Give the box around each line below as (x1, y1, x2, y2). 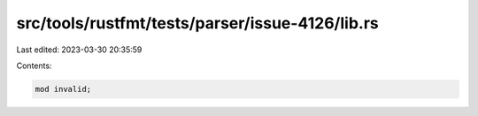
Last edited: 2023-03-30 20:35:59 (16, 44, 143, 55)
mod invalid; (35, 84, 92, 94)
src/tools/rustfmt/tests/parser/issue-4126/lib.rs (16, 13, 380, 33)
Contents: (16, 60, 52, 71)
